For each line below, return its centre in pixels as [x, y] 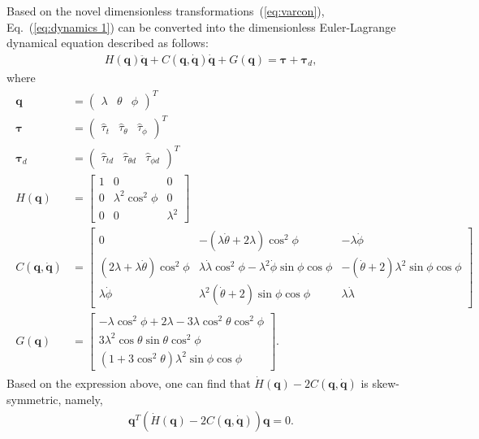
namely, [84, 399]
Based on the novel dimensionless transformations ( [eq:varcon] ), [166, 11]
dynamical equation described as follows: [108, 43]
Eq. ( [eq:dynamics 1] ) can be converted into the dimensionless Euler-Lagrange [201, 26]
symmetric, [34, 399]
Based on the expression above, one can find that [129, 383]
